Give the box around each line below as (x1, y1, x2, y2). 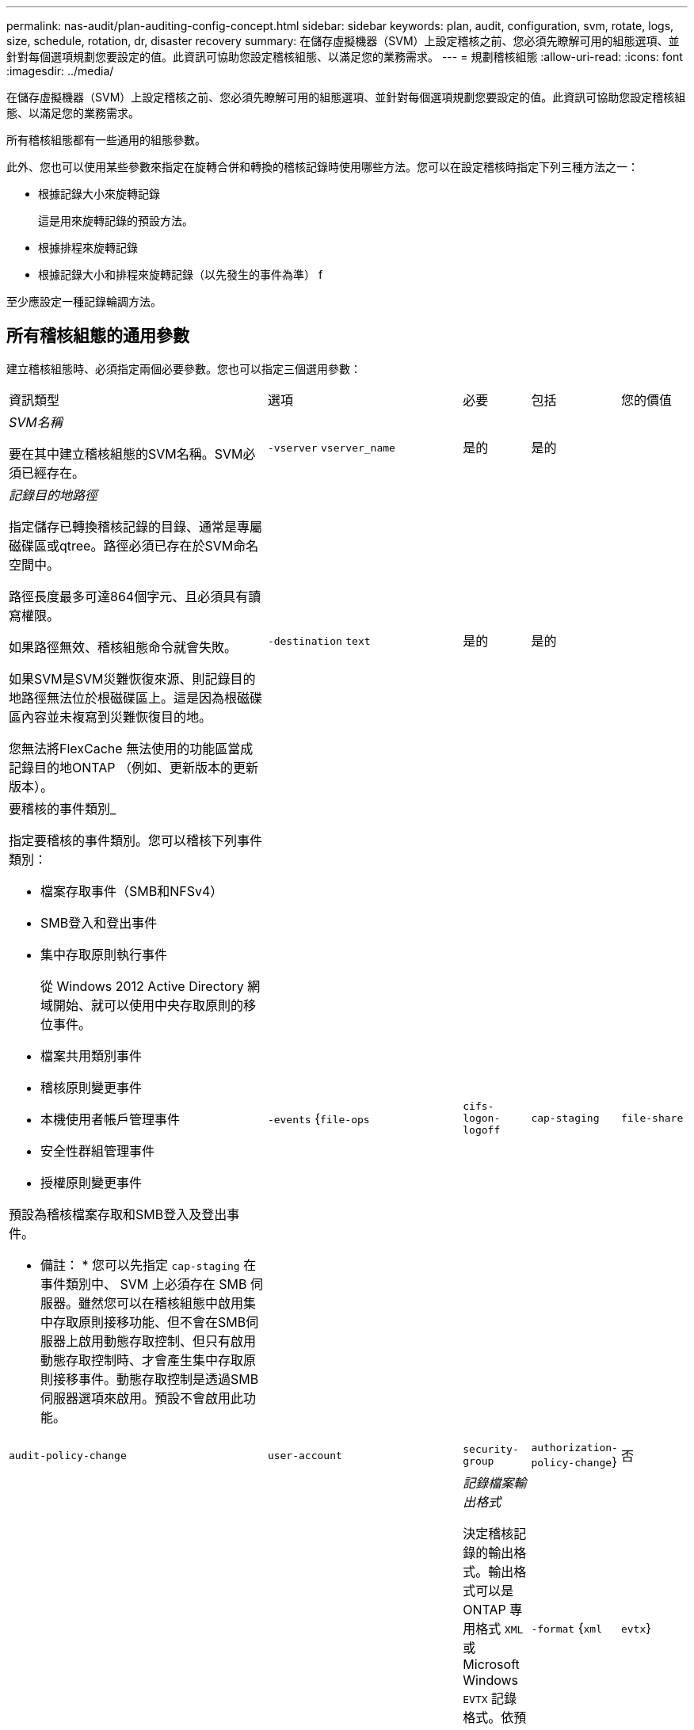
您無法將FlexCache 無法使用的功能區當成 (9, 740, 254, 756)
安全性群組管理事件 (40, 1142, 155, 1159)
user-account (267, 1449, 342, 1461)
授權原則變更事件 (40, 1174, 143, 1191)
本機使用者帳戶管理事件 (40, 1111, 181, 1127)
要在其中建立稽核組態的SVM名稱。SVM (9, 445, 243, 462)
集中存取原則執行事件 (40, 946, 168, 962)
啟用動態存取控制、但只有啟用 (78, 1332, 257, 1349)
